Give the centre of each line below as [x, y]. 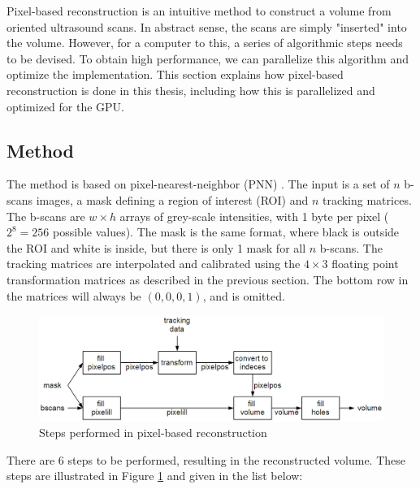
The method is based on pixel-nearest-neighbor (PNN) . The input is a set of [198, 184]
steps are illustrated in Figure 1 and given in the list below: [155, 476]
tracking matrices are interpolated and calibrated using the [154, 264]
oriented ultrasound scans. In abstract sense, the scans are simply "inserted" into [207, 26]
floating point [365, 264]
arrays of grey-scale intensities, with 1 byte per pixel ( [254, 216]
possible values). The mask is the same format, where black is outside [226, 232]
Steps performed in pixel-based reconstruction [153, 433]
